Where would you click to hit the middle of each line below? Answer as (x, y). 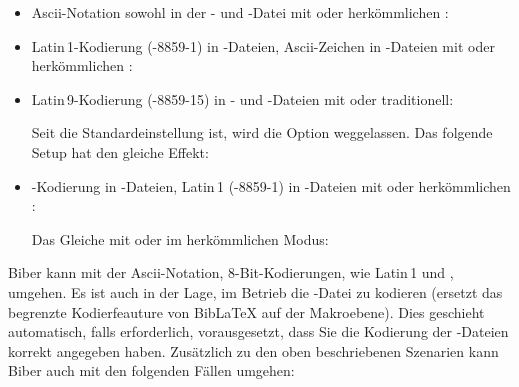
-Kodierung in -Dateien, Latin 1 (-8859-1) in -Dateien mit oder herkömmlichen (271, 185)
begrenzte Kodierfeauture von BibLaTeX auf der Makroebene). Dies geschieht (246, 311)
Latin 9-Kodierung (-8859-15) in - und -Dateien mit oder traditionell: (242, 98)
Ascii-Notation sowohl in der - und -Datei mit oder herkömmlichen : (240, 12)
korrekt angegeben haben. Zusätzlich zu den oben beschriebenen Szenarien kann (253, 350)
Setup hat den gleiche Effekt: (120, 151)
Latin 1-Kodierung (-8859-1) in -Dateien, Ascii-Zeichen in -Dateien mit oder (263, 45)
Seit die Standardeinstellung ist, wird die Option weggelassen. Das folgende (262, 132)
